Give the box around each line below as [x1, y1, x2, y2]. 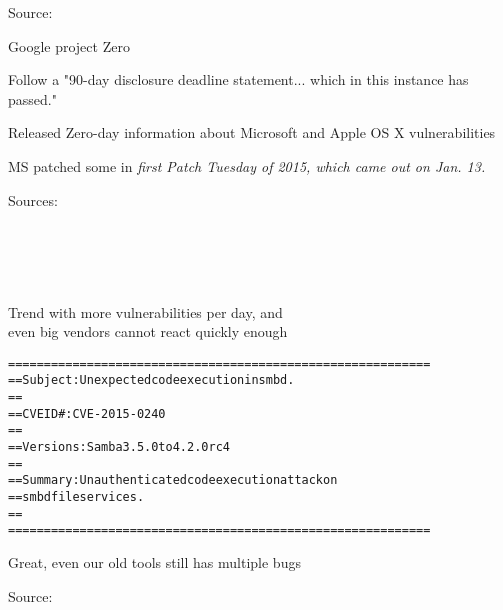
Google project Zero [8, 35, 130, 56]
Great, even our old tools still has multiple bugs [8, 551, 301, 572]
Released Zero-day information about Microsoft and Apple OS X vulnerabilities [8, 122, 496, 143]
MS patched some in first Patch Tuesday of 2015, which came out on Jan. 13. [8, 155, 486, 176]
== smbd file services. [8, 489, 145, 504]
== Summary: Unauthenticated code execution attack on [8, 473, 338, 488]
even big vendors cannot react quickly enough [8, 321, 288, 342]
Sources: [8, 189, 58, 210]
